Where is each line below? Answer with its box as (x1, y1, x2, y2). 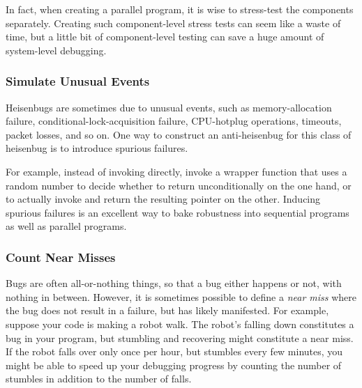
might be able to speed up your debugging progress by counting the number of (6, 357, 342, 372)
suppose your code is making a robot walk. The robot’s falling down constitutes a (6, 316, 354, 331)
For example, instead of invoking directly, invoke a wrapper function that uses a (6, 164, 347, 178)
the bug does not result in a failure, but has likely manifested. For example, (6, 303, 329, 318)
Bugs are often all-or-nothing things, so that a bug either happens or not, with (6, 276, 342, 290)
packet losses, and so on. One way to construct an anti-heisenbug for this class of (6, 127, 352, 141)
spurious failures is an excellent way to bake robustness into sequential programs (6, 205, 349, 219)
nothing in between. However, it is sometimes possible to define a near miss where (6, 289, 357, 304)
